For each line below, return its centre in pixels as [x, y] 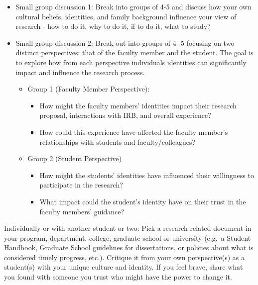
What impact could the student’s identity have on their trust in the [143, 201]
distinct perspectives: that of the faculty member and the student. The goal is [134, 52]
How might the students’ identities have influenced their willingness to [147, 175]
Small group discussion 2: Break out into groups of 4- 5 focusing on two [125, 43]
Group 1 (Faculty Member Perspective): [89, 89]
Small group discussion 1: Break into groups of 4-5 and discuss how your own [133, 6]
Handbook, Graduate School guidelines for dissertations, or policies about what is [129, 247]
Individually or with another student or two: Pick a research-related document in [128, 228]
